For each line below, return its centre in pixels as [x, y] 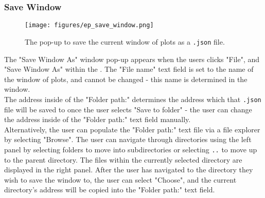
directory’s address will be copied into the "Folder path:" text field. [110, 190]
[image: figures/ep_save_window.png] [89, 25]
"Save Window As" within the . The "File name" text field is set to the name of [129, 69]
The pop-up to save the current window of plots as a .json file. [125, 41]
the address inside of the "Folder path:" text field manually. [98, 119]
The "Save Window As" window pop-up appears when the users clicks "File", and [132, 59]
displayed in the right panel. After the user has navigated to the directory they [129, 170]
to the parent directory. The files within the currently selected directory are [123, 159]
